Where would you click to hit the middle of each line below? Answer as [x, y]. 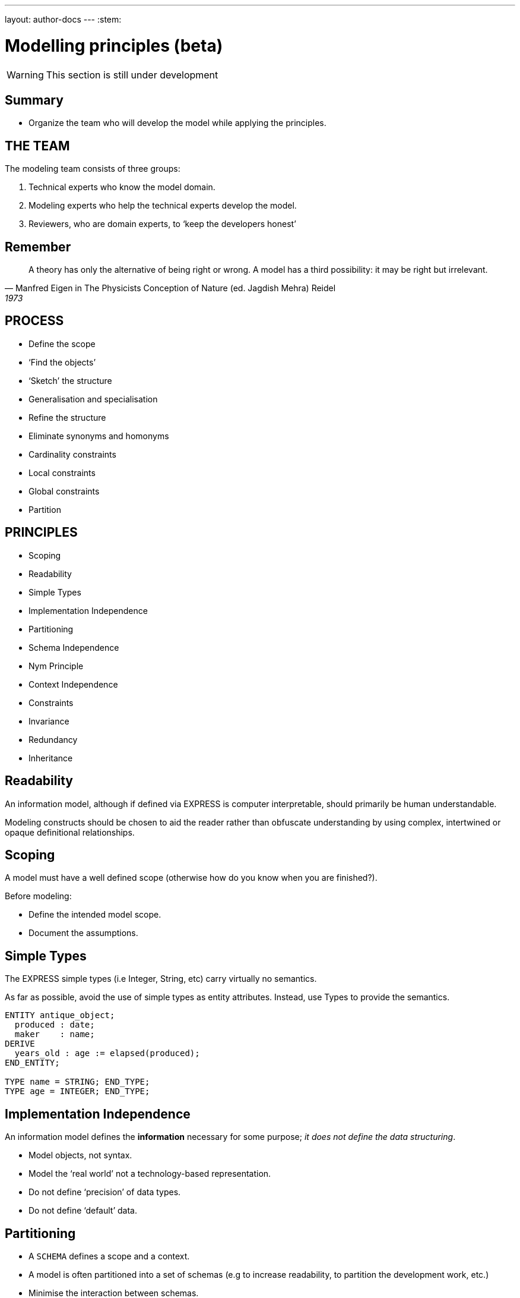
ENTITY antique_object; [60, 1015]
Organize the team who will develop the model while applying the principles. [177, 123]
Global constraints [64, 491]
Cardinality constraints [72, 454]
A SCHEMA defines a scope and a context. [109, 1256]
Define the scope [62, 344]
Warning [25, 75]
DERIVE [20, 1044]
